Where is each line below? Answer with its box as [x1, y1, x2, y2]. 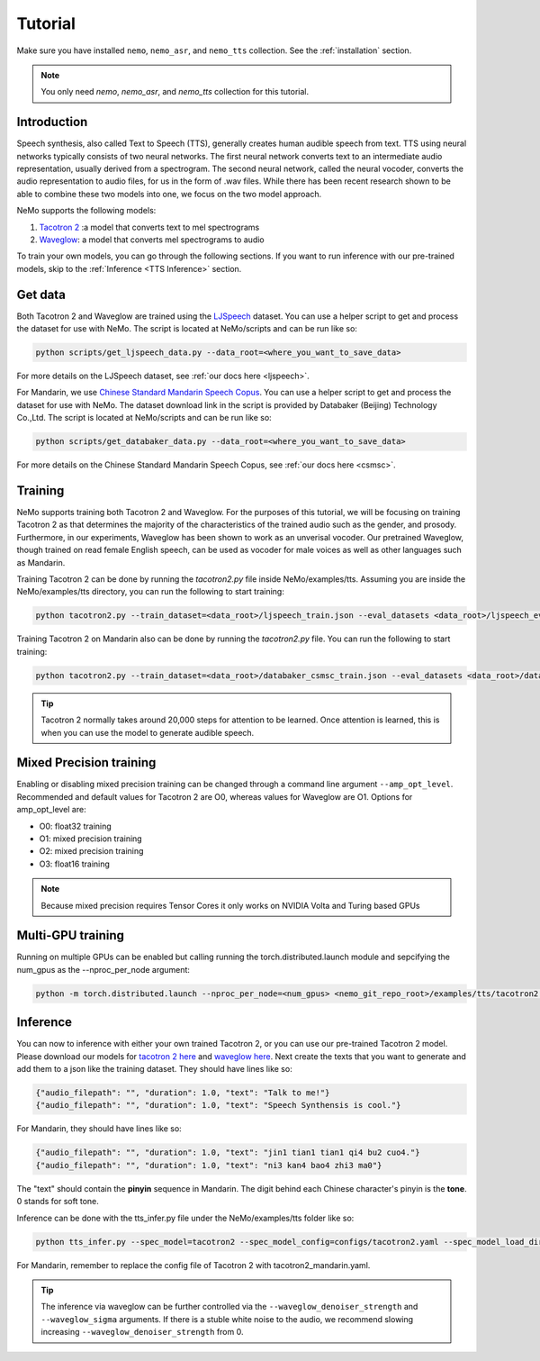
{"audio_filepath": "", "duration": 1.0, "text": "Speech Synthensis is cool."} [35, 1100, 401, 1111]
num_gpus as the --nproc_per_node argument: [16, 964, 191, 975]
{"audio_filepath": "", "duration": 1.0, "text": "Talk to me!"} [35, 1088, 330, 1098]
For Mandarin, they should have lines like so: [16, 1123, 182, 1134]
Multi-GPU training [16, 928, 125, 943]
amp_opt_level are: [16, 804, 86, 815]
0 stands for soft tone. [16, 1196, 99, 1207]
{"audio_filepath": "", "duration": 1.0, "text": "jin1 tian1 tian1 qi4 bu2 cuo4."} [35, 1148, 420, 1157]
